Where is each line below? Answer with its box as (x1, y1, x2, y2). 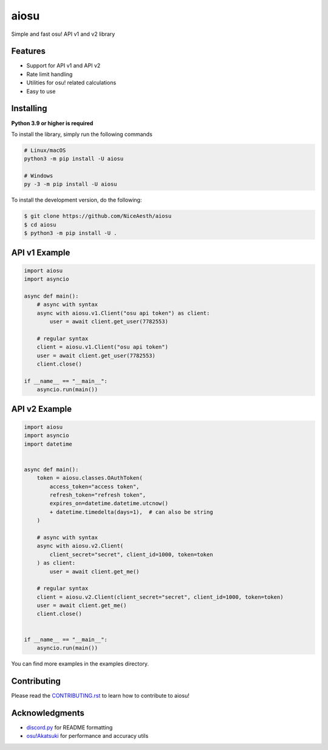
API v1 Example (11, 247, 70, 257)
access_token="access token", (49, 483, 140, 490)
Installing (11, 103, 48, 114)
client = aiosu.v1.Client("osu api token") (36, 344, 168, 350)
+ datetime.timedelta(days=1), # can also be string (49, 508, 213, 516)
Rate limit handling (26, 70, 73, 78)
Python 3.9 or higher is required (11, 119, 94, 127)
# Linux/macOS (24, 146, 66, 154)
